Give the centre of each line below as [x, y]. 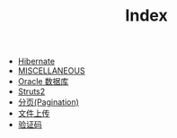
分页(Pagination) [48, 102]
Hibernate [36, 61]
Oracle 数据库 [43, 82]
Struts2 [31, 91]
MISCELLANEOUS [51, 71]
